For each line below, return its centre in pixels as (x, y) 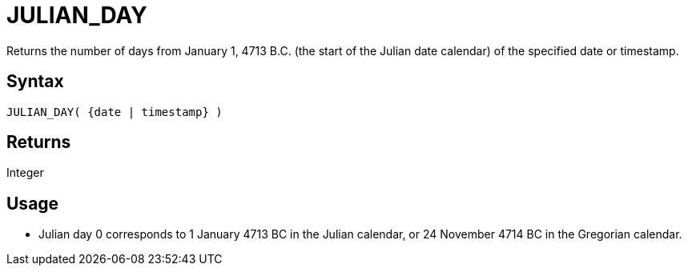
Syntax (35, 82)
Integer (25, 173)
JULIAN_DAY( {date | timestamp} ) (115, 112)
